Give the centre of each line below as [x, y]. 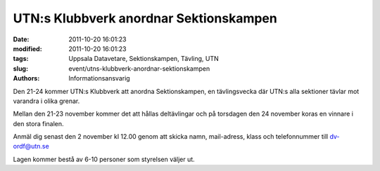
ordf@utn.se [31, 146]
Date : [21, 39]
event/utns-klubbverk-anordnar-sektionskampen [139, 68]
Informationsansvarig [99, 78]
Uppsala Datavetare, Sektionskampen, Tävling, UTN [144, 59]
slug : [20, 68]
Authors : [26, 78]
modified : [27, 48]
